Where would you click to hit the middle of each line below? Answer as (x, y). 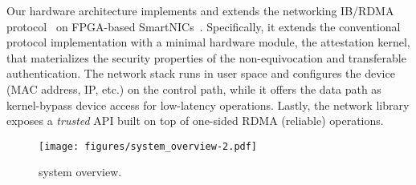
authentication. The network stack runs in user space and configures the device (201, 73)
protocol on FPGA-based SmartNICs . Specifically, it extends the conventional (204, 26)
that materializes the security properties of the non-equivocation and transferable (206, 57)
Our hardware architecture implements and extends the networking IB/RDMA (200, 10)
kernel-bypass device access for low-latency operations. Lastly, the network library (208, 105)
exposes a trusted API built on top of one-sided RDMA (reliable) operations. (195, 121)
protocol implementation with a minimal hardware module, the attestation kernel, (208, 42)
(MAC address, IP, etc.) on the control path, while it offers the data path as (194, 88)
